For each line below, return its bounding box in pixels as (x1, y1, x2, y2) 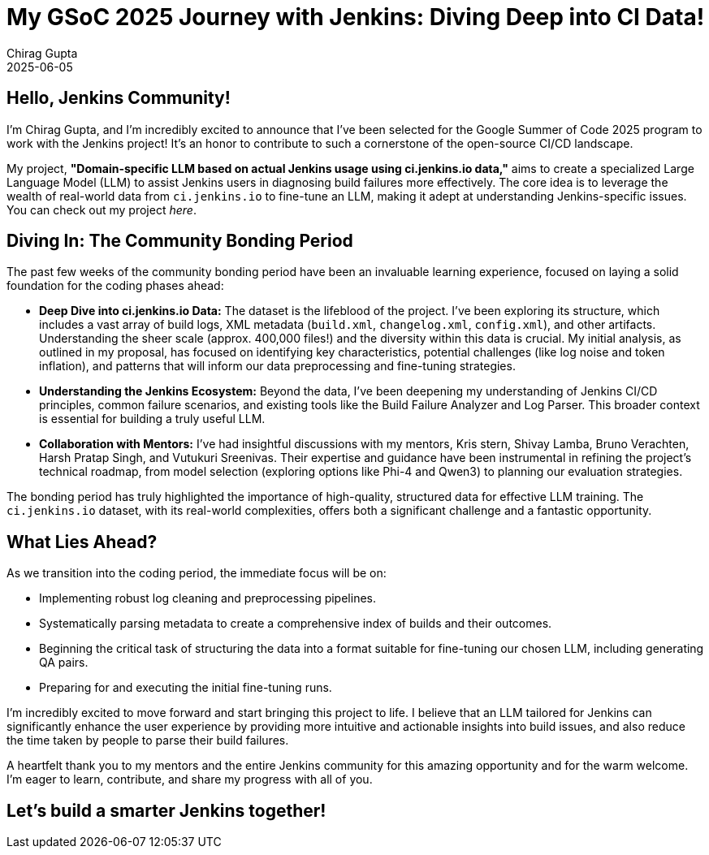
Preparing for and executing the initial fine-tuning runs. (39, 680, 332, 695)
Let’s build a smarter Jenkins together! (6, 800, 326, 821)
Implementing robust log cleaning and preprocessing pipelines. (39, 591, 376, 606)
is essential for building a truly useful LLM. (39, 412, 266, 426)
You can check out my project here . (6, 202, 197, 217)
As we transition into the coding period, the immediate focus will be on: (6, 566, 387, 581)
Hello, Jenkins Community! (6, 88, 231, 109)
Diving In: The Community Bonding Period (6, 231, 353, 252)
